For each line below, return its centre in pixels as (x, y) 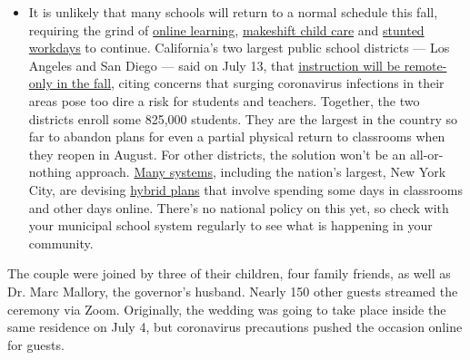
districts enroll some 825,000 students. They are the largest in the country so (243, 118)
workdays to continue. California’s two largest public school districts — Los (239, 48)
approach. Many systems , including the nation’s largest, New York (261, 172)
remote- (425, 65)
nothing (50, 172)
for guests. (36, 344)
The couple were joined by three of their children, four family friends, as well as (229, 273)
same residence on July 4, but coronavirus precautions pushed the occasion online (235, 327)
